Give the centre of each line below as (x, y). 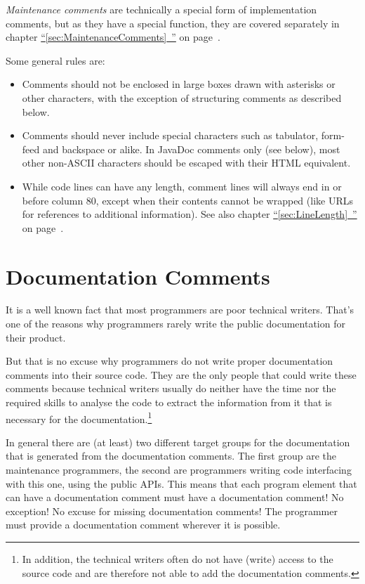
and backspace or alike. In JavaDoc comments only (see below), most (191, 149)
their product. (36, 337)
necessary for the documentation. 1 (79, 417)
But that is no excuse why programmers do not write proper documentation (170, 361)
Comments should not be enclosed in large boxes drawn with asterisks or (179, 84)
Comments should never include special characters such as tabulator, (170, 135)
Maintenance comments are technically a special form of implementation (161, 9)
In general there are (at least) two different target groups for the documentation (178, 442)
